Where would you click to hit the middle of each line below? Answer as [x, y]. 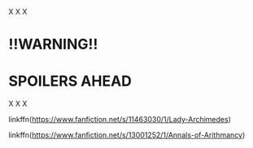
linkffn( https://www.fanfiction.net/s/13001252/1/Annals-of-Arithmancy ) [127, 135]
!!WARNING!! [53, 44]
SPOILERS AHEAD [70, 81]
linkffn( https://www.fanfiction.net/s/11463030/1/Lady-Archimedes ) [120, 120]
